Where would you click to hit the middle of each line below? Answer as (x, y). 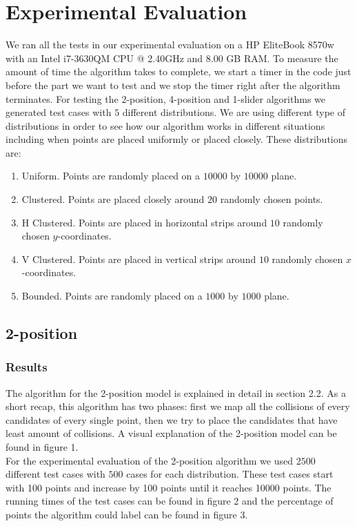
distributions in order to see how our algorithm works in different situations (165, 125)
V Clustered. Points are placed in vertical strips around (139, 259)
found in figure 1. (42, 447)
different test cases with (55, 474)
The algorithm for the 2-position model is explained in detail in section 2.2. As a (176, 392)
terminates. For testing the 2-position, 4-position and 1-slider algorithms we (165, 98)
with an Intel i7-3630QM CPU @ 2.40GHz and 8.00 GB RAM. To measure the (172, 58)
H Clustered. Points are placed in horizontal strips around (144, 222)
